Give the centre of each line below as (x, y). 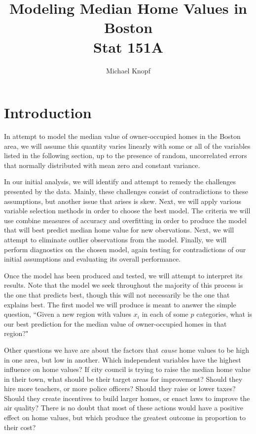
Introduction (48, 113)
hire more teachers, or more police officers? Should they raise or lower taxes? (120, 388)
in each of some (165, 314)
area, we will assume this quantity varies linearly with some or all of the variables (127, 146)
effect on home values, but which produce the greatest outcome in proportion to (125, 417)
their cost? (20, 427)
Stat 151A (128, 47)
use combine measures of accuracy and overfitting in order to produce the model (125, 220)
